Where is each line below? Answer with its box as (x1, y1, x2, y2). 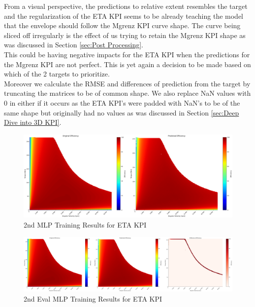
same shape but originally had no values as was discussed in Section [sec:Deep (4, 107, 239, 117)
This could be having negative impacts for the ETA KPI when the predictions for (4, 49, 250, 59)
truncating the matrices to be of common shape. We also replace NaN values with (4, 88, 251, 98)
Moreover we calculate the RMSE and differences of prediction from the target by (4, 78, 251, 88)
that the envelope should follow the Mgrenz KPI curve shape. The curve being (4, 20, 241, 31)
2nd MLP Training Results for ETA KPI (24, 220, 147, 230)
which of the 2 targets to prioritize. (4, 69, 110, 79)
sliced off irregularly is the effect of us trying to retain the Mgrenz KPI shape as (4, 30, 246, 40)
